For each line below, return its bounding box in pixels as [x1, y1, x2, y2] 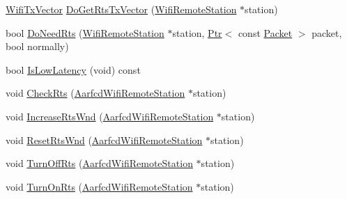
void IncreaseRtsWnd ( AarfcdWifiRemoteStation [6, 109, 214, 123]
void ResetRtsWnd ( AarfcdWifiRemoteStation [6, 132, 203, 147]
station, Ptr [172, 25, 222, 40]
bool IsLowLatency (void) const [6, 62, 141, 77]
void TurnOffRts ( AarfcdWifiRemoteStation [6, 156, 193, 170]
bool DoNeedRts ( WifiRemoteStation [6, 25, 164, 40]
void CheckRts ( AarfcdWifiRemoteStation [6, 86, 185, 100]
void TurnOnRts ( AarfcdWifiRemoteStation [6, 179, 193, 193]
